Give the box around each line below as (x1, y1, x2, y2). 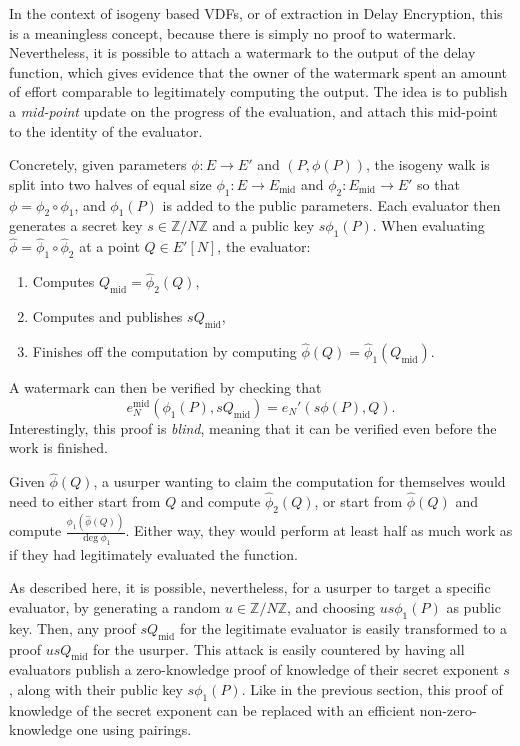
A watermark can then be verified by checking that (9, 377, 322, 398)
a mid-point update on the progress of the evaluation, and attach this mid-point (9, 100, 498, 121)
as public (446, 597, 501, 618)
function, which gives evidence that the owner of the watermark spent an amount (9, 61, 508, 82)
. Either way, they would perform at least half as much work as (125, 520, 513, 541)
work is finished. (9, 437, 108, 458)
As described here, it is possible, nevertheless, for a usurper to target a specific (9, 577, 491, 598)
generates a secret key (9, 215, 143, 236)
